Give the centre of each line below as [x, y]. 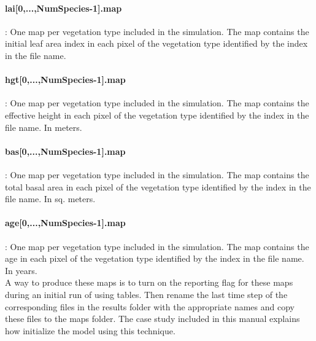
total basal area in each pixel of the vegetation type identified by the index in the [158, 186]
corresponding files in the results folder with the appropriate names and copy [150, 306]
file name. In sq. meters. [50, 199]
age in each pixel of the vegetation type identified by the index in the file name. [155, 258]
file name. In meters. [44, 127]
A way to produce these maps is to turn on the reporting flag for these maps [149, 282]
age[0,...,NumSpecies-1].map [65, 223]
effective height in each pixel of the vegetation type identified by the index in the [157, 115]
